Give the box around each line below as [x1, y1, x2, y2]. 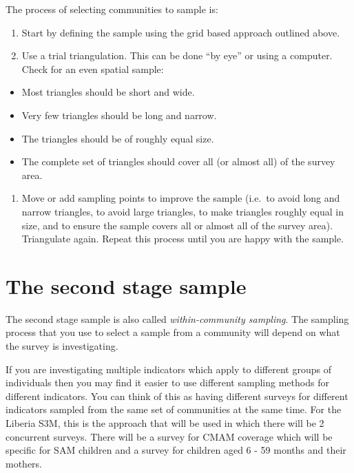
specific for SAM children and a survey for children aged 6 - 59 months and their [6, 443, 346, 457]
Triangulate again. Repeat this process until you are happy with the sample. [21, 231, 344, 246]
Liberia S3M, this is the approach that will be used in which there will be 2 [6, 416, 324, 430]
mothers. [6, 456, 43, 470]
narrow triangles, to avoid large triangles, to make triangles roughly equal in [21, 204, 344, 218]
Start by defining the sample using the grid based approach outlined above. [21, 25, 340, 39]
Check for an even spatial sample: [21, 61, 164, 76]
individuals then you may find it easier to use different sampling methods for [6, 375, 329, 390]
